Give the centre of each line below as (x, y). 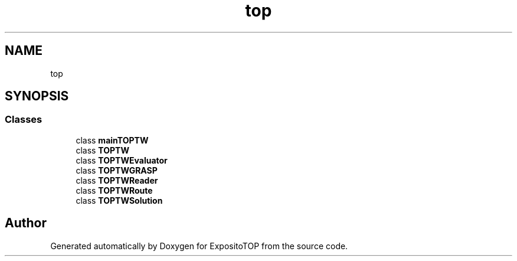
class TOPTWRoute (114, 190)
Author (26, 223)
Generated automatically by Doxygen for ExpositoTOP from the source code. (199, 246)
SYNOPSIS (37, 96)
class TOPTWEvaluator (122, 160)
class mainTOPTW (112, 140)
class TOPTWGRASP (117, 170)
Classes (24, 120)
